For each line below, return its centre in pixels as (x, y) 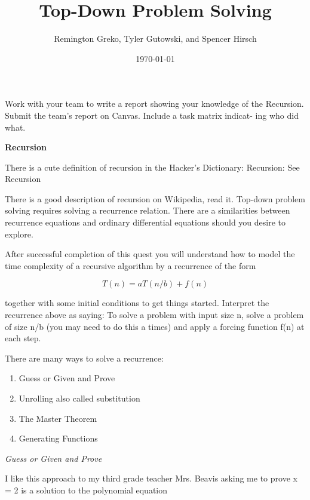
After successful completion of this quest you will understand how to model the (150, 254)
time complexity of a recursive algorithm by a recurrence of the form (131, 265)
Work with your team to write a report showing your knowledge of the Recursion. (154, 104)
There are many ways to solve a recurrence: (84, 358)
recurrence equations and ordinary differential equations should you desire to (145, 222)
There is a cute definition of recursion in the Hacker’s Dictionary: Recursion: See (152, 167)
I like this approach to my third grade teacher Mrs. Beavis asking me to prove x (151, 478)
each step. (23, 338)
